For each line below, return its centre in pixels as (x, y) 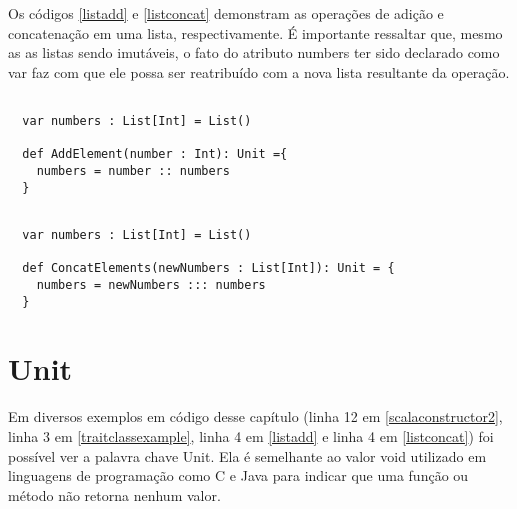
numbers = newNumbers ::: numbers (151, 284)
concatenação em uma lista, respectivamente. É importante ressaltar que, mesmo (255, 32)
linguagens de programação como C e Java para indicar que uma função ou (238, 475)
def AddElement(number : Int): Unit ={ (155, 154)
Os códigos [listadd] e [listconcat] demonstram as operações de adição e (226, 13)
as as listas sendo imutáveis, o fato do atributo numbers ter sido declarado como (254, 52)
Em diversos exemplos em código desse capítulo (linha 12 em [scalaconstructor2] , (255, 416)
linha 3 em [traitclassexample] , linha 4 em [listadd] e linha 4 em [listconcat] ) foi (251, 435)
